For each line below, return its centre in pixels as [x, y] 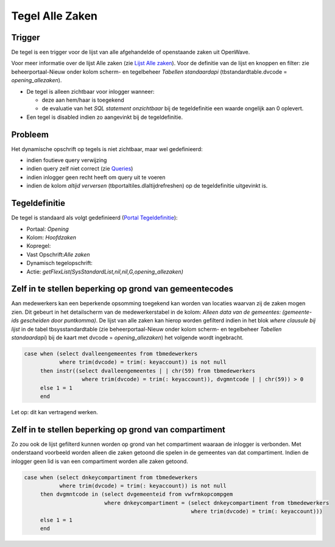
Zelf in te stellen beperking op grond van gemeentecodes [122, 289]
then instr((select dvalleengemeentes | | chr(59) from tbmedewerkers [148, 371]
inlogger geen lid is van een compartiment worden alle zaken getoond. [100, 461]
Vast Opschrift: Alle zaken [58, 254]
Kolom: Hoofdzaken [51, 237]
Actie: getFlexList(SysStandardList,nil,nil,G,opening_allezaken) [105, 272]
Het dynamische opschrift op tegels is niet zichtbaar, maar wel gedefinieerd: [107, 149]
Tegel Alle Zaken [54, 16]
